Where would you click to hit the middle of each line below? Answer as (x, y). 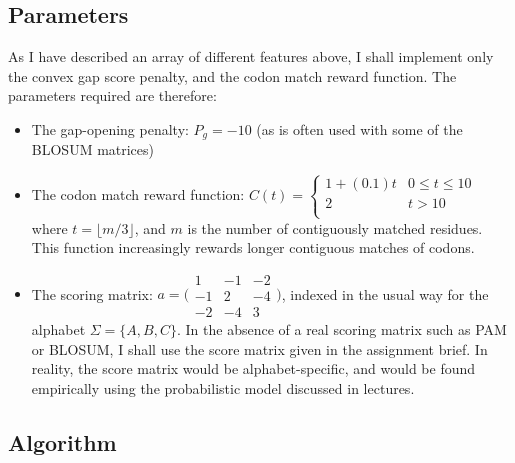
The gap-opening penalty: (110, 128)
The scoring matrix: (92, 293)
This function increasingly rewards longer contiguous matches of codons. (253, 247)
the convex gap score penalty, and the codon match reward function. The (232, 75)
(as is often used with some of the (359, 128)
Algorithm (62, 441)
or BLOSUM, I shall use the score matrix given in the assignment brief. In (259, 348)
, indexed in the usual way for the (385, 293)
